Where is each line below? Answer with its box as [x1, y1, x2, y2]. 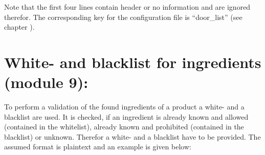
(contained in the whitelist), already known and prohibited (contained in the [4, 121, 244, 132]
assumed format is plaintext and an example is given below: [4, 141, 191, 152]
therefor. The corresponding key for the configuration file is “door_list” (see [4, 11, 242, 22]
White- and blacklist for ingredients [4, 51, 261, 72]
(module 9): [4, 72, 89, 93]
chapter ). [4, 21, 35, 32]
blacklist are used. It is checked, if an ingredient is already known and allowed [4, 111, 249, 122]
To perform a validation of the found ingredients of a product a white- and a [4, 101, 245, 112]
